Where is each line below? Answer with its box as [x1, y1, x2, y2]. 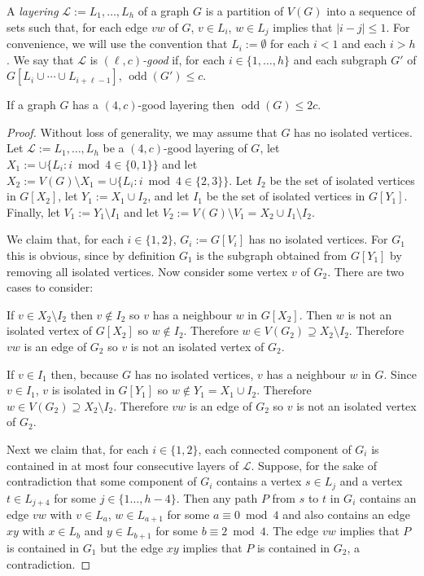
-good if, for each [142, 51, 225, 68]
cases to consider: [7, 279, 94, 296]
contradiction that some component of [7, 473, 197, 490]
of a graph [138, 2, 190, 19]
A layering [7, 2, 59, 19]
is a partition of [205, 2, 284, 19]
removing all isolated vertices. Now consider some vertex [7, 262, 288, 279]
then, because [50, 365, 119, 382]
